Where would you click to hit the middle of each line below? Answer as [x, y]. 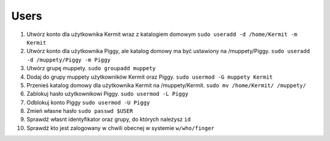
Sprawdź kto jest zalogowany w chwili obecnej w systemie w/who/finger [121, 128]
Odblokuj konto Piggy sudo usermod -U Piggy [88, 102]
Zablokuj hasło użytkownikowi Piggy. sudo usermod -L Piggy [108, 94]
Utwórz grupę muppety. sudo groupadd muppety [91, 68]
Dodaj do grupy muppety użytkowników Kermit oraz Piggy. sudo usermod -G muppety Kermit [150, 77]
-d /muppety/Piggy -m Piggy [69, 60]
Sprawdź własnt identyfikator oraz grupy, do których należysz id [109, 120]
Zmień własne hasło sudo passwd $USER [80, 111]
